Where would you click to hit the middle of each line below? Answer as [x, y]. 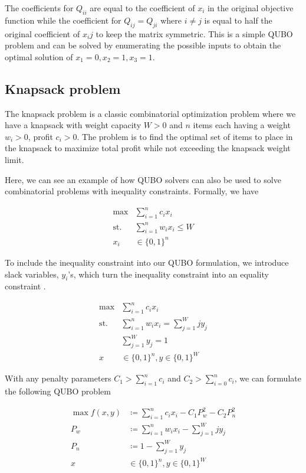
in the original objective [250, 8]
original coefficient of [42, 33]
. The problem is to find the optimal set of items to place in [185, 136]
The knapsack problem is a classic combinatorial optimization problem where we [150, 113]
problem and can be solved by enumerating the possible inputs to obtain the [143, 45]
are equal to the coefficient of [142, 8]
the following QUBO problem [58, 391]
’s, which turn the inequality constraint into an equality [168, 274]
